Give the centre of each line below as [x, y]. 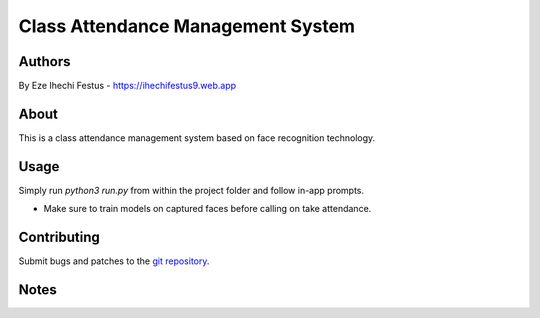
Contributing [59, 237]
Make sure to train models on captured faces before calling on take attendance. [207, 209]
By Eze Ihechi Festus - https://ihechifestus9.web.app [127, 86]
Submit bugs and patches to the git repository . [114, 261]
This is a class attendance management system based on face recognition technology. [197, 137]
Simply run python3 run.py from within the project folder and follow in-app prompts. [191, 190]
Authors [44, 61]
